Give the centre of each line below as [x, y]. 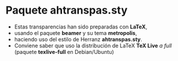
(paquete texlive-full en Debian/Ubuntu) [64, 52]
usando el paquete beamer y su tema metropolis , [76, 33]
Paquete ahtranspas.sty [67, 10]
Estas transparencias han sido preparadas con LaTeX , [81, 27]
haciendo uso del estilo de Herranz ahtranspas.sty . [78, 39]
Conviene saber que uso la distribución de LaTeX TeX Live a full [93, 46]
